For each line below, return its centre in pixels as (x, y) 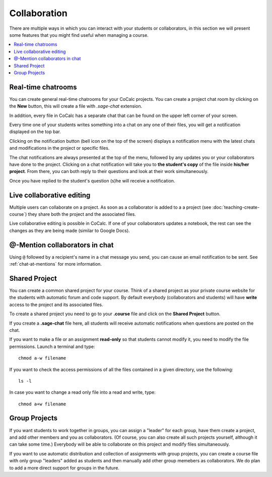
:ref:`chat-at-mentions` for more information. (55, 264)
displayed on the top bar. (35, 132)
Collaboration (38, 13)
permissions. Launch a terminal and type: (52, 346)
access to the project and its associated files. (56, 305)
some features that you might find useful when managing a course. (79, 35)
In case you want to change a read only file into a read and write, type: (83, 392)
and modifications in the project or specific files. (59, 148)
